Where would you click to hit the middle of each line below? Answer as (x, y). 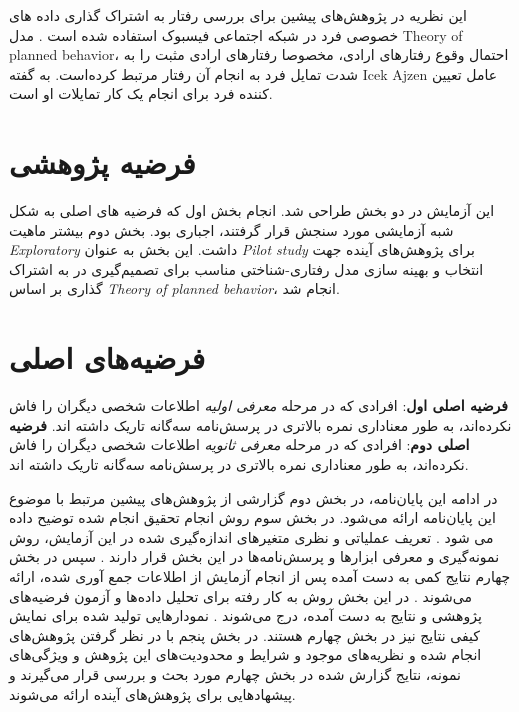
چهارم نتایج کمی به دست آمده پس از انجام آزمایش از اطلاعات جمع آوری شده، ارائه (260, 575)
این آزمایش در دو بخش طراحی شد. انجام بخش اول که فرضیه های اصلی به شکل (252, 210)
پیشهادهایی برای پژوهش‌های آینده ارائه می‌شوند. (152, 693)
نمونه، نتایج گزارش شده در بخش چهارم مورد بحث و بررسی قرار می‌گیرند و (235, 673)
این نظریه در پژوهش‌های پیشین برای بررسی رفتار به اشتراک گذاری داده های (238, 15)
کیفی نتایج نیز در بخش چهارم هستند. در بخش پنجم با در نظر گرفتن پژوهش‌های (244, 634)
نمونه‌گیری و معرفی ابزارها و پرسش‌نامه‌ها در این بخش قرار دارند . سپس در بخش (254, 556)
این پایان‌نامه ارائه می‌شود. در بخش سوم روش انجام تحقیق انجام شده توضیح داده (252, 517)
